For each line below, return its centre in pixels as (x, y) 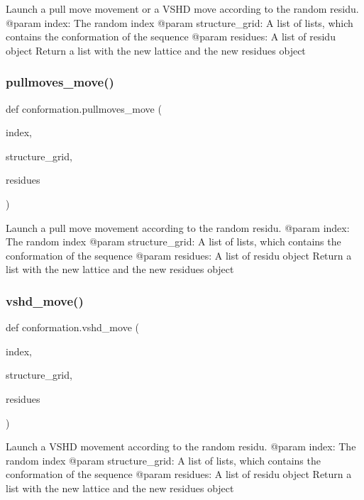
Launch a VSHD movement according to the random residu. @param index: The (181, 446)
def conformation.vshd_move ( (72, 327)
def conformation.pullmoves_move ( (84, 108)
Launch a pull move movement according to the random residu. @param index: (178, 227)
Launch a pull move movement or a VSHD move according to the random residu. (182, 9)
